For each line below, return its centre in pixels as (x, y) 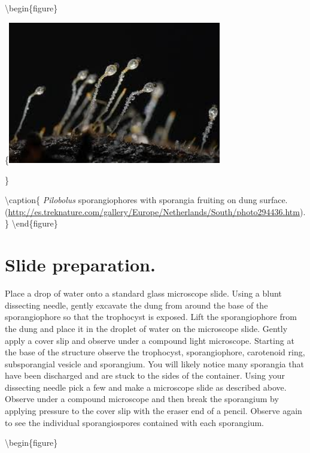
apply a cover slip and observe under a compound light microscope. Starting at (150, 340)
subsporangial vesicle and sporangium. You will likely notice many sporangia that (154, 363)
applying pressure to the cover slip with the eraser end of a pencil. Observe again (154, 411)
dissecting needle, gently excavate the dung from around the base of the (136, 305)
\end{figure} (35, 223)
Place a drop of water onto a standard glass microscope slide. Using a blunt (143, 293)
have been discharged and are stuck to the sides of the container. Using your (145, 375)
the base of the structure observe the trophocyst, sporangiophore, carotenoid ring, (155, 352)
